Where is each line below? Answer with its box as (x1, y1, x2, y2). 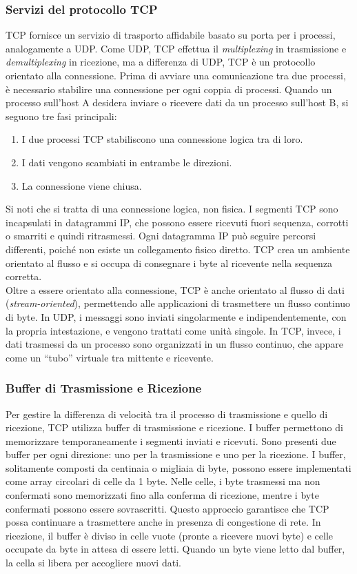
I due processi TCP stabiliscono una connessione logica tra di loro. (21, 132, 303, 146)
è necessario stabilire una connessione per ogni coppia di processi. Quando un (6, 81, 332, 96)
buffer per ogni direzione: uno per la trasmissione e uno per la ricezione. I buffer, (6, 447, 346, 462)
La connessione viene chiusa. (21, 178, 142, 192)
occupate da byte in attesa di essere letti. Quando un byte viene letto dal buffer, (6, 542, 345, 556)
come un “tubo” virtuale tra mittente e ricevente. (6, 350, 214, 364)
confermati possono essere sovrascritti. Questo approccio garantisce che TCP (6, 501, 329, 515)
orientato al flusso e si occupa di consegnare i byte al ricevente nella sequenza (6, 255, 333, 270)
